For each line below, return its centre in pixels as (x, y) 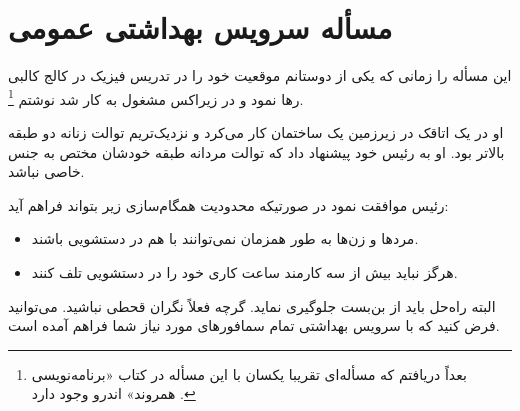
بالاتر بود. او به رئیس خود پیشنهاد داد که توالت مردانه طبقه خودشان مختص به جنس (256, 151)
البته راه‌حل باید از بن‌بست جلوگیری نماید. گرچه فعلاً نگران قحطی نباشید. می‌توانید (252, 305)
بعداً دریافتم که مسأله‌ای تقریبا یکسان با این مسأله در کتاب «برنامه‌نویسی (249, 373)
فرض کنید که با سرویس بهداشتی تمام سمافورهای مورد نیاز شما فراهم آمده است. (254, 325)
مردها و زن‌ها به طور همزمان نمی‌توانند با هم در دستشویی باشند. (225, 238)
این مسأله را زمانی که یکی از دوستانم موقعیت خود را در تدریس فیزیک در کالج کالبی (260, 75)
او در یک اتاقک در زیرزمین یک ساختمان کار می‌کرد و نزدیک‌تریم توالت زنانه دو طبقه (256, 131)
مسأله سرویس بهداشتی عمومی (200, 27)
